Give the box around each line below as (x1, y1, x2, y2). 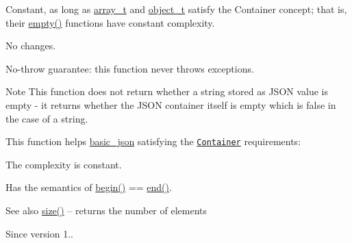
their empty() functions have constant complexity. (5, 15, 215, 29)
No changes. (5, 38, 56, 53)
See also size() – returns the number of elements (5, 203, 208, 217)
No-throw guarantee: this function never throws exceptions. (5, 61, 254, 75)
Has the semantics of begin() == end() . (5, 180, 172, 194)
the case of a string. (5, 111, 88, 125)
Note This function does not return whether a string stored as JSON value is (5, 84, 329, 99)
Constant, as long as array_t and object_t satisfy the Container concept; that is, (5, 2, 347, 16)
